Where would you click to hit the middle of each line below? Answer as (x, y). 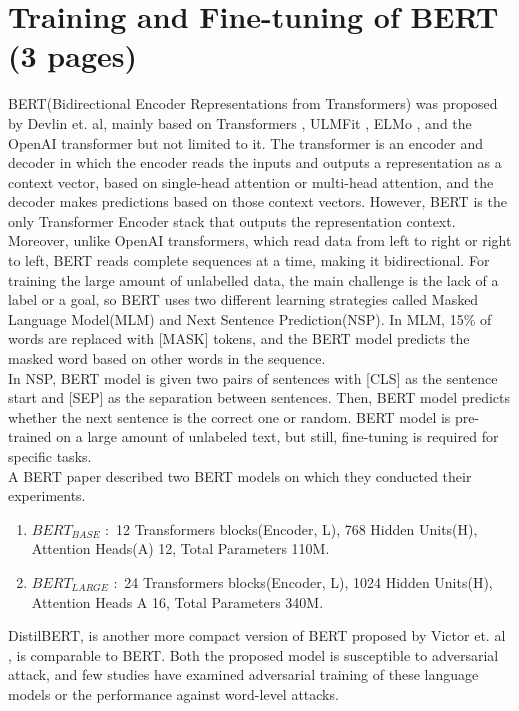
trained (30, 436)
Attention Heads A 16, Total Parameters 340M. (177, 601)
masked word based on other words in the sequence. (167, 358)
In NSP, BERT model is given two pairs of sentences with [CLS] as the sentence (253, 377)
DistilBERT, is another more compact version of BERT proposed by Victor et (247, 635)
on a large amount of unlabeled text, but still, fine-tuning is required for (277, 436)
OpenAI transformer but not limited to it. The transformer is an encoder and (245, 142)
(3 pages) (72, 55)
